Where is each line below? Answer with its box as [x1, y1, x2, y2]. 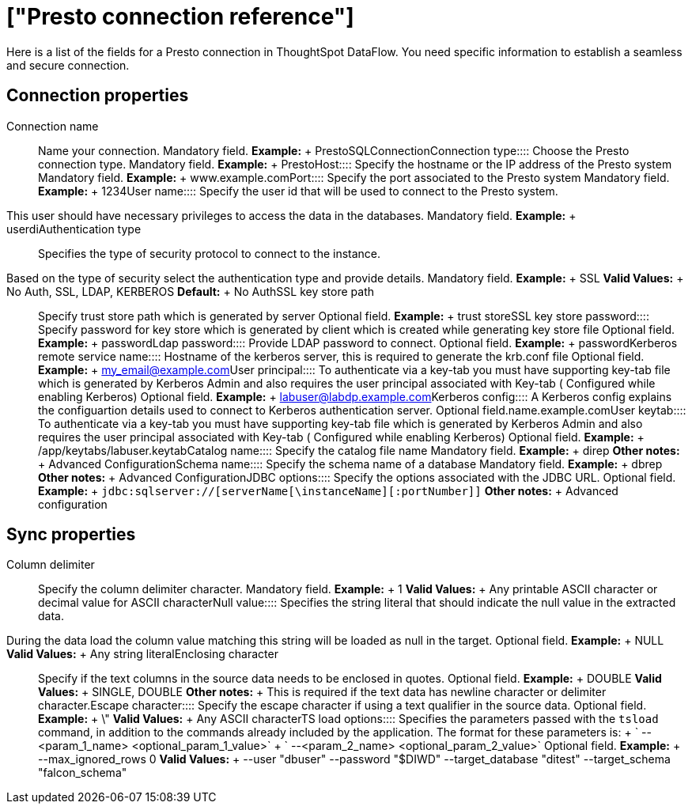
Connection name [6, 119, 99, 133]
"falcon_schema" [38, 766, 127, 780]
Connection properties [6, 85, 189, 106]
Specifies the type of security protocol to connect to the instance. [38, 246, 381, 260]
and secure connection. [6, 58, 130, 72]
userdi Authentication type [6, 221, 142, 236]
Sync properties [6, 524, 136, 545]
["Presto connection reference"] [6, 3, 354, 30]
